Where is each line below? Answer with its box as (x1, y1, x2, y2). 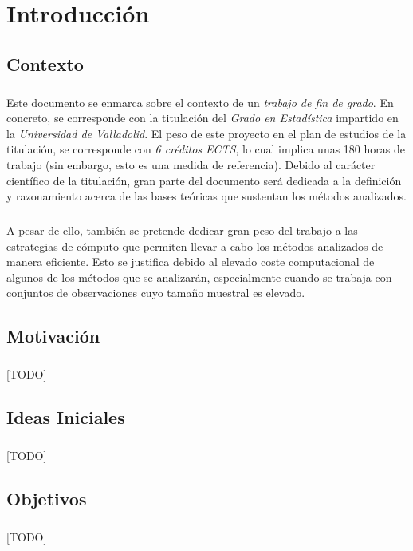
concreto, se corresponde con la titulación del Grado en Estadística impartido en (6, 109, 399, 126)
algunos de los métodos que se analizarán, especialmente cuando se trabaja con (6, 268, 392, 285)
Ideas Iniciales (6, 405, 125, 430)
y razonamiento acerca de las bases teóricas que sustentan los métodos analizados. (6, 188, 407, 204)
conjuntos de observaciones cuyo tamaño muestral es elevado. (6, 284, 305, 301)
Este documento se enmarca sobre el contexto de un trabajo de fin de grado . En (6, 93, 394, 110)
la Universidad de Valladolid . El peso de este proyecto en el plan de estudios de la (6, 125, 407, 141)
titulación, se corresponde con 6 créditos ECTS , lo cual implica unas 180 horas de (6, 141, 405, 157)
